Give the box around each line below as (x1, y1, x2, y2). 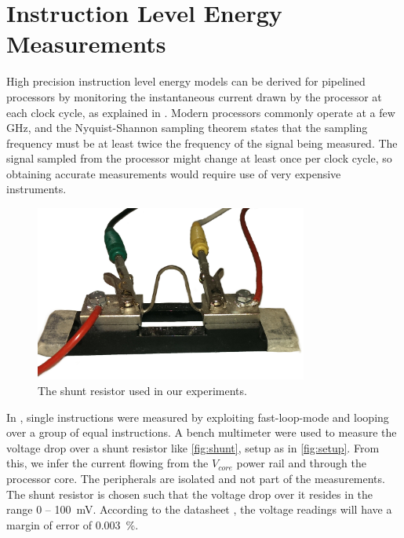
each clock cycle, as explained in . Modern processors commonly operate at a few (6, 104, 395, 120)
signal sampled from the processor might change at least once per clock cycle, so (6, 150, 392, 167)
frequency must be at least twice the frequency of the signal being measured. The (6, 134, 398, 151)
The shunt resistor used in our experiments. (38, 382, 247, 398)
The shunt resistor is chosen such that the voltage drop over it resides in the (6, 485, 373, 502)
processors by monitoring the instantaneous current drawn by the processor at (6, 88, 382, 104)
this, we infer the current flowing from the (6, 455, 209, 471)
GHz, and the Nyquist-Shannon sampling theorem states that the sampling (6, 119, 368, 136)
